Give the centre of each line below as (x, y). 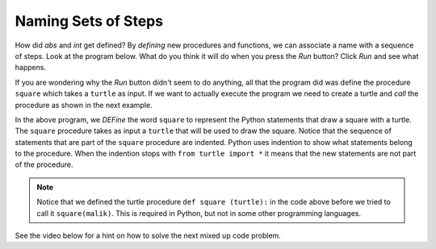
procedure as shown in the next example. (84, 105)
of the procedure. (44, 164)
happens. (31, 68)
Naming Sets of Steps (89, 21)
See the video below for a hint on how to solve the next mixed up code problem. (148, 236)
